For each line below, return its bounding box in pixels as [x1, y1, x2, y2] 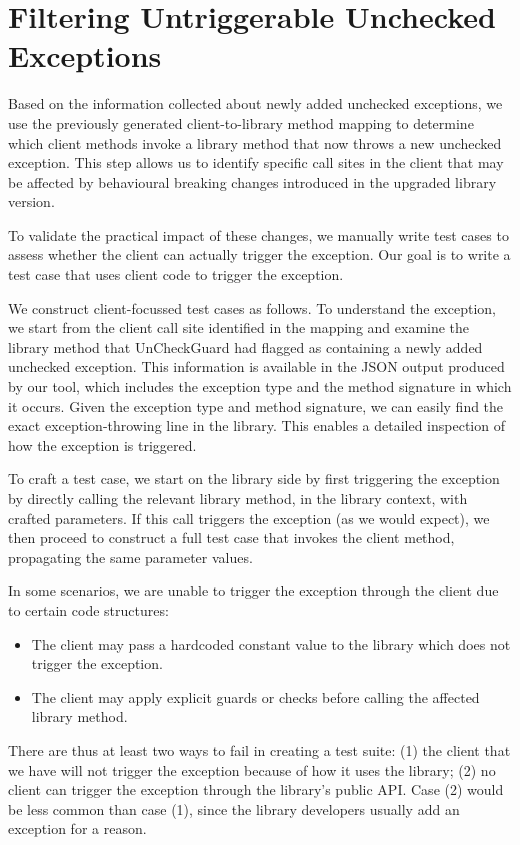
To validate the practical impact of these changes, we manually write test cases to [8, 224, 509, 245]
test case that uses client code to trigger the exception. [8, 264, 344, 285]
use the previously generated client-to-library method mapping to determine [8, 112, 474, 133]
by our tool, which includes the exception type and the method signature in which [8, 376, 512, 397]
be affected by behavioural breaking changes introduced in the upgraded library [8, 171, 497, 192]
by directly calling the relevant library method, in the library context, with [8, 488, 468, 508]
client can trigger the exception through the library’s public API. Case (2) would [8, 779, 504, 800]
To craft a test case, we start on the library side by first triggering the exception [8, 468, 500, 489]
